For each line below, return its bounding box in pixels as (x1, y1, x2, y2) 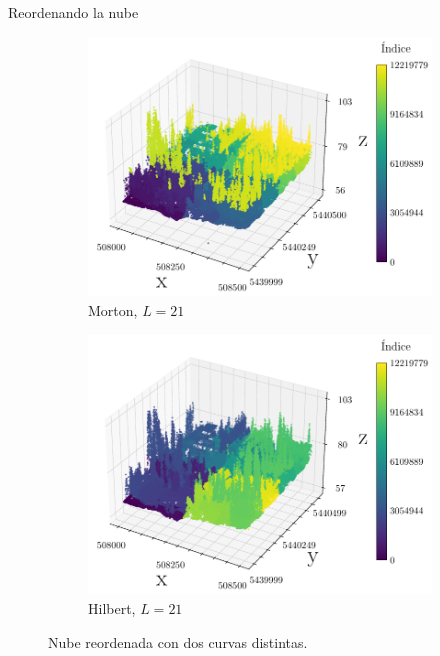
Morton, (88, 300, 138, 321)
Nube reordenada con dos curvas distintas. (48, 631, 308, 652)
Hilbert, (88, 598, 136, 619)
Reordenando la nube (8, 2, 139, 22)
